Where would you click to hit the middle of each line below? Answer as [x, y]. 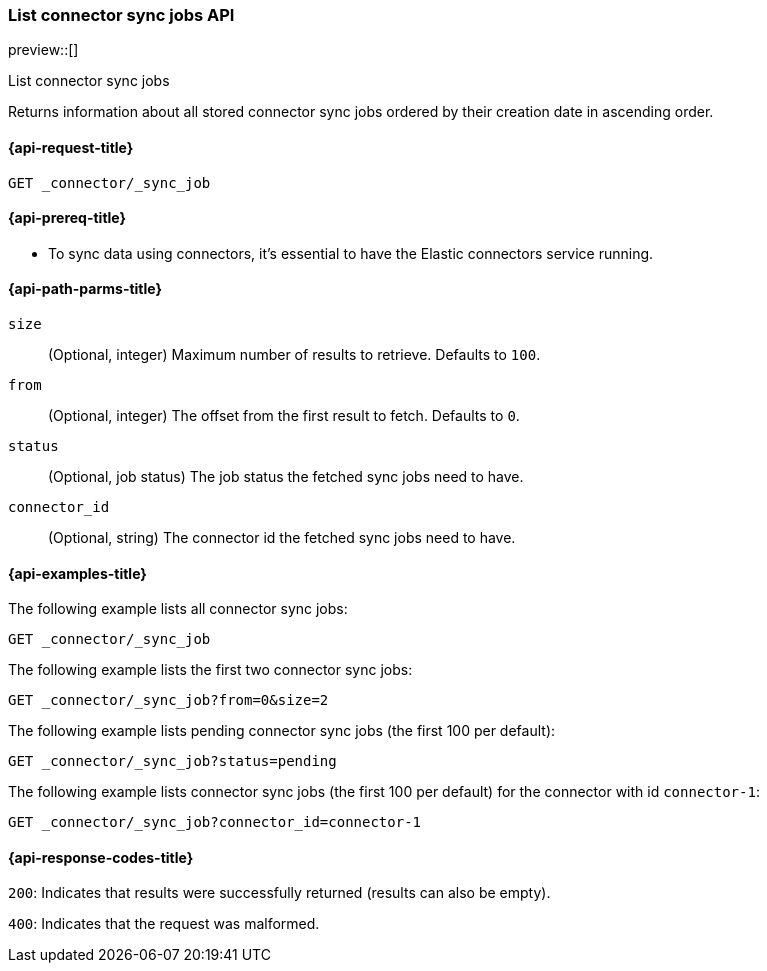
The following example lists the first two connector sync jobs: [210, 670]
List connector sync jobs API [121, 15]
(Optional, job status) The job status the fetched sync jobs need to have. [286, 477]
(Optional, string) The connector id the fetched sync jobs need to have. [282, 538]
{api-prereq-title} [67, 218]
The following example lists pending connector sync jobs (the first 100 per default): [282, 731]
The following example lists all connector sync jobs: [178, 609]
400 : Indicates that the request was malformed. [164, 924]
